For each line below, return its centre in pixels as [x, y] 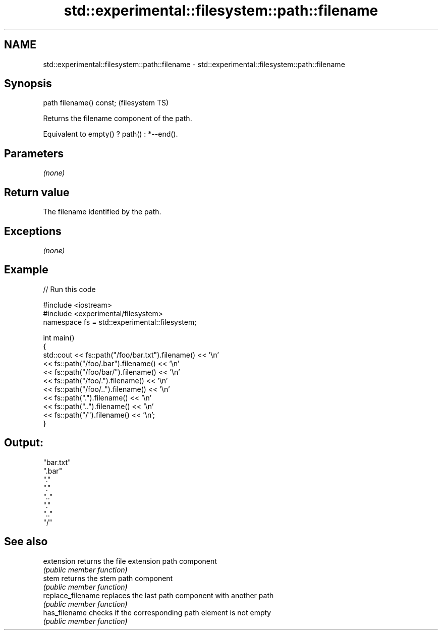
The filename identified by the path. [102, 212]
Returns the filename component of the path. [118, 119]
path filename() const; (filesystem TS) [106, 103]
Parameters [34, 153]
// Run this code [69, 289]
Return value [37, 192]
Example [26, 270]
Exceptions [33, 231]
